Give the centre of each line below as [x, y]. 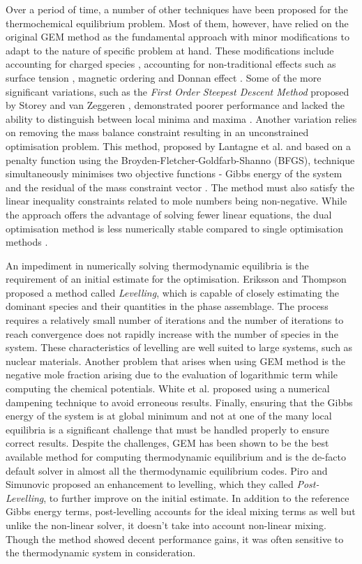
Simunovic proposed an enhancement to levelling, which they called [150, 484]
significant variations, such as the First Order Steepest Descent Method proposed [178, 91]
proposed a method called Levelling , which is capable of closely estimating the [173, 292]
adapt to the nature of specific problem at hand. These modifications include [170, 50]
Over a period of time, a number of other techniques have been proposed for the [177, 9]
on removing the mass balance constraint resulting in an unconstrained [157, 132]
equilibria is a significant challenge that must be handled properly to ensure [167, 429]
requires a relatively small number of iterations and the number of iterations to [175, 320]
